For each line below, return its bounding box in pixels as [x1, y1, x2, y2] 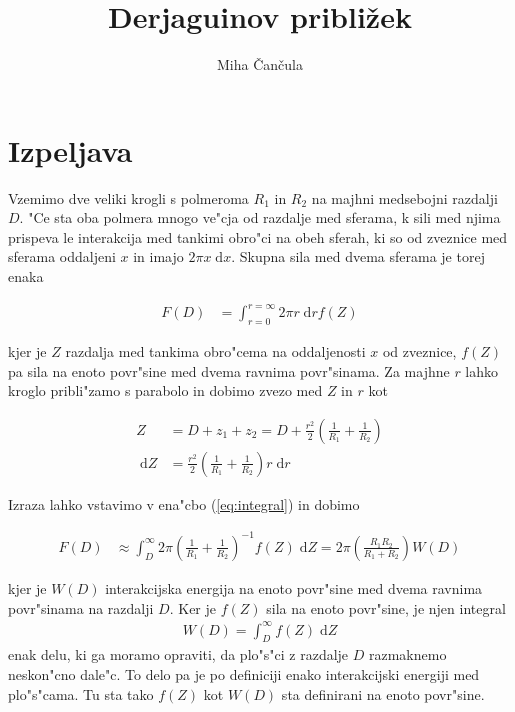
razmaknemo [368, 644, 447, 665]
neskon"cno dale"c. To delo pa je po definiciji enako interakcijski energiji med [8, 664, 480, 685]
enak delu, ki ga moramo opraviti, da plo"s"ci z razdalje [8, 644, 349, 665]
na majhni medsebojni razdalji [311, 187, 498, 208]
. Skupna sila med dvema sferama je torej [231, 246, 485, 267]
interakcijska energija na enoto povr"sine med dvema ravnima [105, 577, 483, 598]
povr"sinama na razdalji [8, 597, 154, 618]
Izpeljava [8, 129, 133, 170]
